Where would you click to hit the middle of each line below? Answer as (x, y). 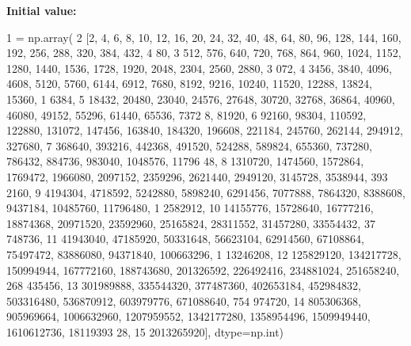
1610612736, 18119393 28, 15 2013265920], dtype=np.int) (145, 331)
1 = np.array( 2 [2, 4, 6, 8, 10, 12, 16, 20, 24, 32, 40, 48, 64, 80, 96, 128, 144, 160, (204, 37)
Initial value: (42, 10)
